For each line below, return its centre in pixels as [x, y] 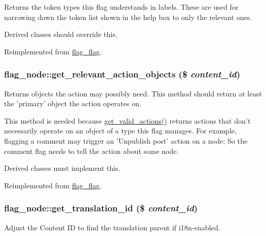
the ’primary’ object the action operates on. [73, 103]
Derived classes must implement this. [62, 168]
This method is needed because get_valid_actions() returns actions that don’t [127, 120]
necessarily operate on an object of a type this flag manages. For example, [120, 131]
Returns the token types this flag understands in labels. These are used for [121, 7]
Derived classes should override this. [61, 34]
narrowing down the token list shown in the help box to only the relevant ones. [128, 17]
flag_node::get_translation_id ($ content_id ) [101, 208]
